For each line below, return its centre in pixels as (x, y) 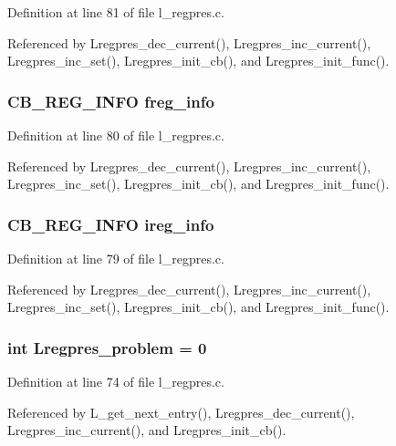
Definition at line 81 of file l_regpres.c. (116, 12)
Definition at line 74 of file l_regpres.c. (116, 381)
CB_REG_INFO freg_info (111, 101)
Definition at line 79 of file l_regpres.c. (116, 258)
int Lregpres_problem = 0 (107, 347)
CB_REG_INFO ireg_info (111, 224)
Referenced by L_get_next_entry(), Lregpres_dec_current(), (181, 412)
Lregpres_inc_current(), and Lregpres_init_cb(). (147, 430)
